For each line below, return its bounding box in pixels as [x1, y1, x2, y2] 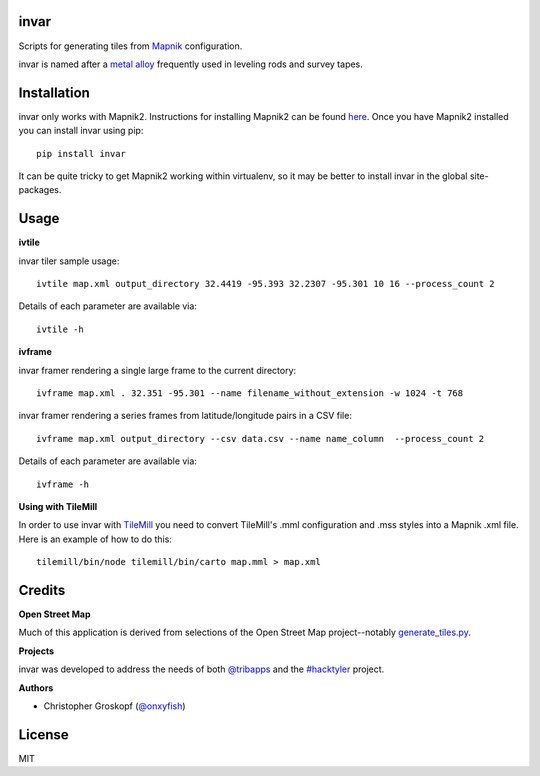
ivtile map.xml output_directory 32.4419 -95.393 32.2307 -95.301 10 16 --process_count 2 [36, 278, 495, 290]
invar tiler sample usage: [18, 255, 120, 267]
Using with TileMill [18, 500, 98, 512]
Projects [18, 645, 55, 657]
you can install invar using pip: [18, 125, 144, 137]
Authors [18, 681, 54, 694]
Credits [18, 581, 66, 599]
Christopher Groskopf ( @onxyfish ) [43, 700, 186, 712]
